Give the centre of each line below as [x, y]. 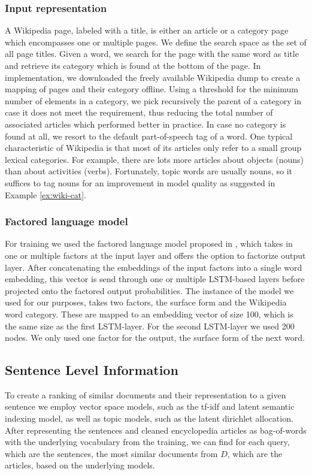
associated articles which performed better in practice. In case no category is [146, 124]
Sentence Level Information [92, 370]
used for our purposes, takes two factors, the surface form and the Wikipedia [146, 302]
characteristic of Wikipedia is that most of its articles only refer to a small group [153, 148]
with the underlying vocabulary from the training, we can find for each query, [147, 442]
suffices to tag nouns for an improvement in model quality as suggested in [140, 182]
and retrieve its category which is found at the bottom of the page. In [133, 65]
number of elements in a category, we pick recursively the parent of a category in [153, 100]
